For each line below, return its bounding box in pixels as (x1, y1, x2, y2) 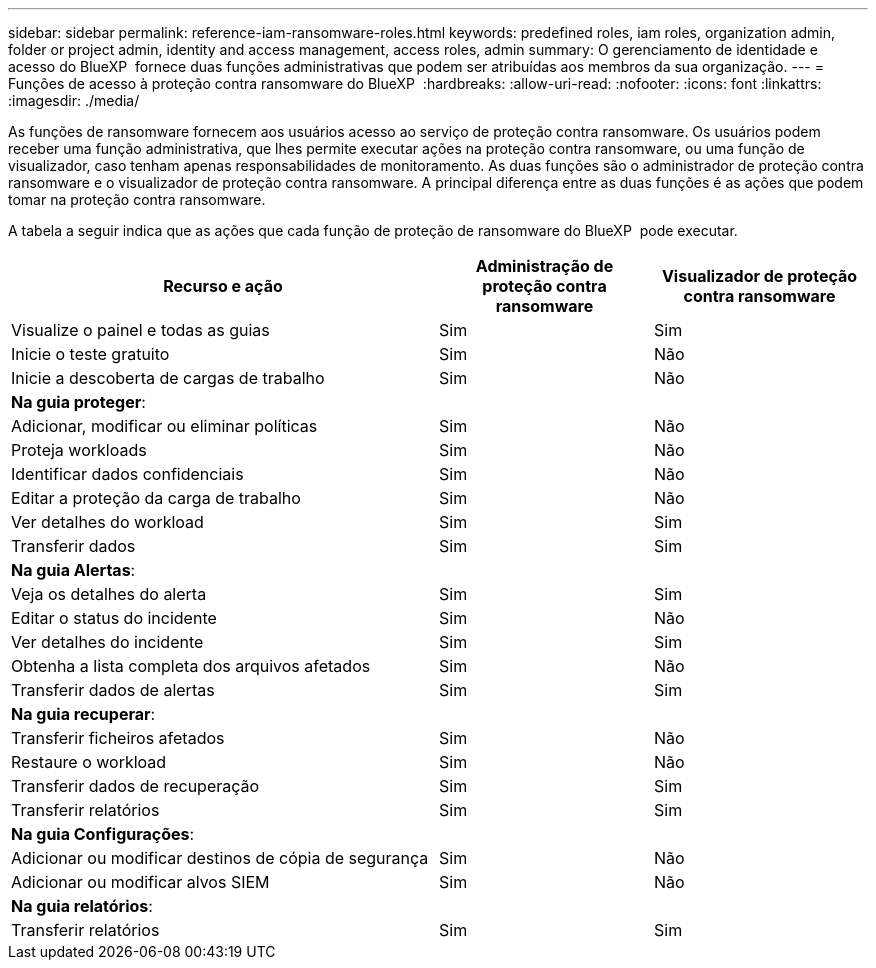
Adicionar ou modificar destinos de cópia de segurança (11, 848, 429, 868)
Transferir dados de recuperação (11, 776, 260, 796)
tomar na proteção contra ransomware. (8, 191, 266, 208)
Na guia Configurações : (11, 824, 195, 844)
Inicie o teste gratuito (11, 344, 170, 364)
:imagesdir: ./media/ (8, 92, 140, 109)
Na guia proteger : (11, 392, 146, 412)
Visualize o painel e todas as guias (11, 320, 270, 340)
